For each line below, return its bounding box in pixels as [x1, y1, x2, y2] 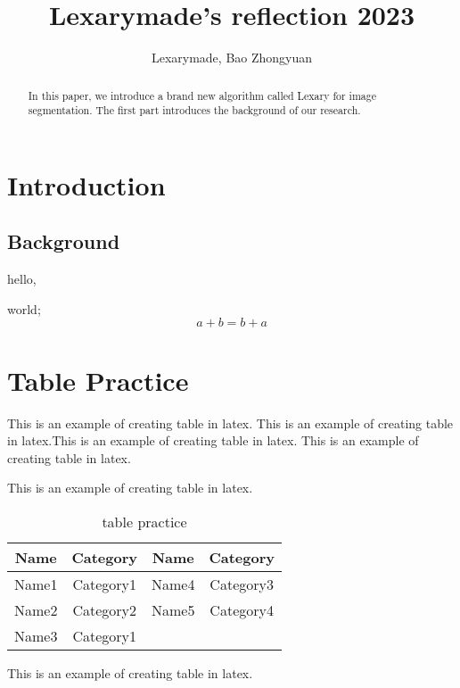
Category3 [209, 573, 274, 594]
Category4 [209, 599, 274, 620]
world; [7, 299, 41, 318]
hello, [7, 269, 37, 288]
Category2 [72, 599, 136, 620]
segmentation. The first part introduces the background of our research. [28, 103, 361, 118]
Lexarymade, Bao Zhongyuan [151, 48, 313, 67]
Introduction [7, 166, 166, 203]
